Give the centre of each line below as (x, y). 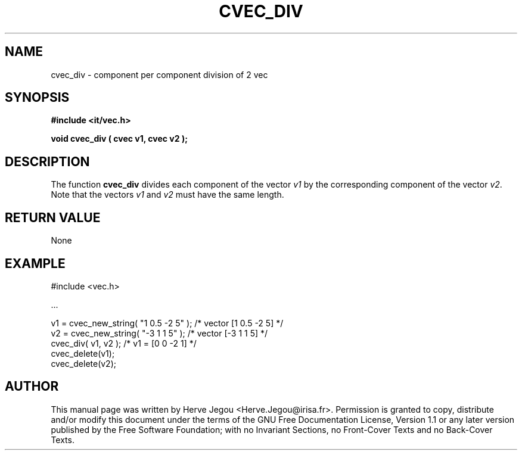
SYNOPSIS (37, 98)
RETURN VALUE (53, 217)
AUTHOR (32, 387)
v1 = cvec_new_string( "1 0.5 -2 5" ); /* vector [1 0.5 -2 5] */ (167, 323)
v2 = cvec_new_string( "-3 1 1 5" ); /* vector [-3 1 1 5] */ (159, 333)
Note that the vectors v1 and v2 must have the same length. (167, 195)
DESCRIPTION (47, 161)
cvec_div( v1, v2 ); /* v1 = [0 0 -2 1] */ (124, 343)
